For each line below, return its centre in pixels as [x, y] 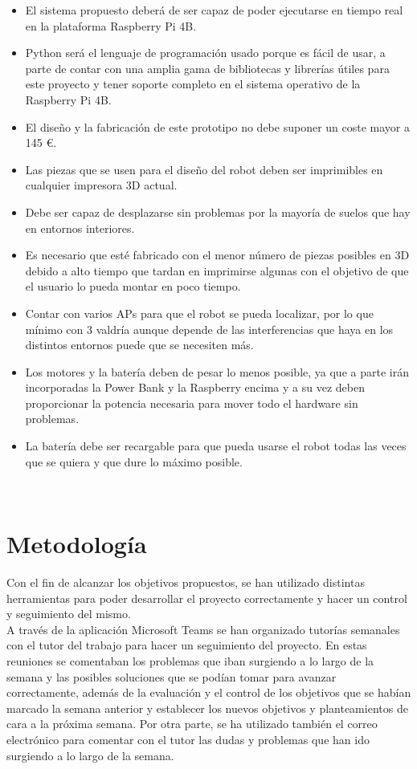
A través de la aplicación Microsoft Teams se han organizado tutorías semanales [203, 629]
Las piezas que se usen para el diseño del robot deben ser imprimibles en [204, 169]
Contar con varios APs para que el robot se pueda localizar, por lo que [199, 313]
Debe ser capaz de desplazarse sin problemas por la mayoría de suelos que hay [218, 212]
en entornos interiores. [80, 228]
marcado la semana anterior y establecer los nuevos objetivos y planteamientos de [207, 708]
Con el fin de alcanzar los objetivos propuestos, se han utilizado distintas [186, 582]
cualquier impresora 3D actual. [101, 185]
